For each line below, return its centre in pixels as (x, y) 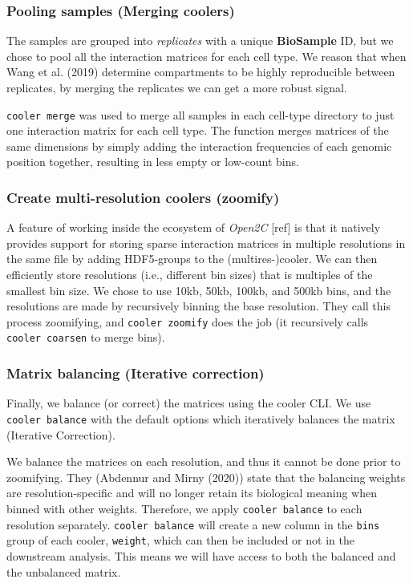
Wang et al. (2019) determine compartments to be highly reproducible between (201, 72)
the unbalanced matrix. (64, 571)
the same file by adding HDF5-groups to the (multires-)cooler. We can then (192, 259)
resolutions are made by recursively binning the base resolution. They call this (198, 306)
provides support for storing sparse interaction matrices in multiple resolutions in (206, 243)
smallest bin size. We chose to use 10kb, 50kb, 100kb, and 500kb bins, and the (199, 290)
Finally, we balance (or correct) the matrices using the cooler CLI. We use (189, 403)
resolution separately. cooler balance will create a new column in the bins (193, 524)
